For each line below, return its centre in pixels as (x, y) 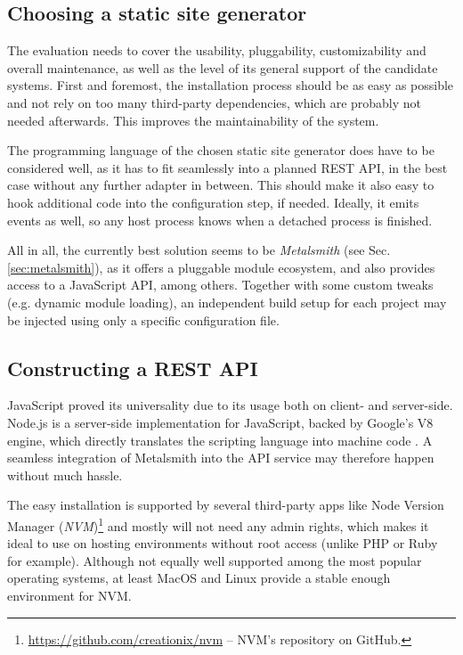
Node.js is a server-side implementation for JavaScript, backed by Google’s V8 (220, 422)
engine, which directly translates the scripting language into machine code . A (220, 440)
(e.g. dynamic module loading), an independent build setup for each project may (227, 302)
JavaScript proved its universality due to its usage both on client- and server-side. (230, 405)
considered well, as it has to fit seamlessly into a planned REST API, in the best (227, 167)
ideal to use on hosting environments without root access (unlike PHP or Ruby (223, 543)
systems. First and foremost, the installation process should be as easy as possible (231, 85)
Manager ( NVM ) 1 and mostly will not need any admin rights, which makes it (218, 524)
